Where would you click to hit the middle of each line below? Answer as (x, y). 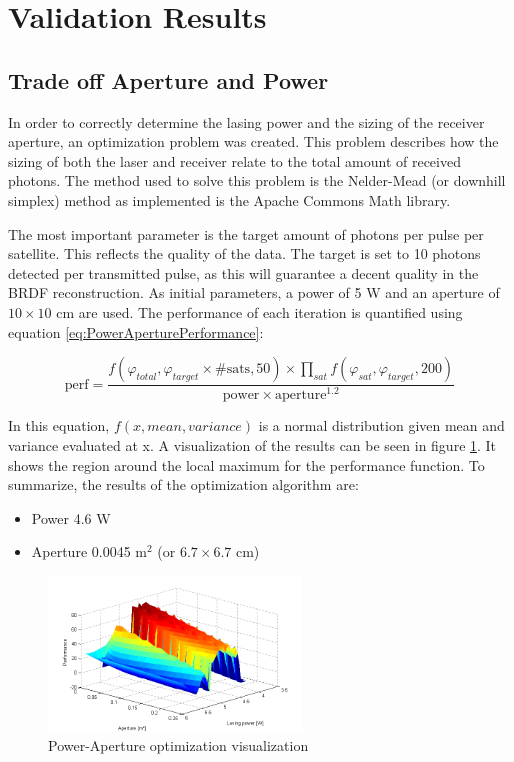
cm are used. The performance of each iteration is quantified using (259, 311)
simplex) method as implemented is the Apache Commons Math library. (229, 199)
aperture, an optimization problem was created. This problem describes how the (253, 141)
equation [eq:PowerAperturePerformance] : (136, 331)
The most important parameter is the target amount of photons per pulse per (246, 233)
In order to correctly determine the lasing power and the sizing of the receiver (246, 121)
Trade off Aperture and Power (168, 79)
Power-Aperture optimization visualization (178, 744)
